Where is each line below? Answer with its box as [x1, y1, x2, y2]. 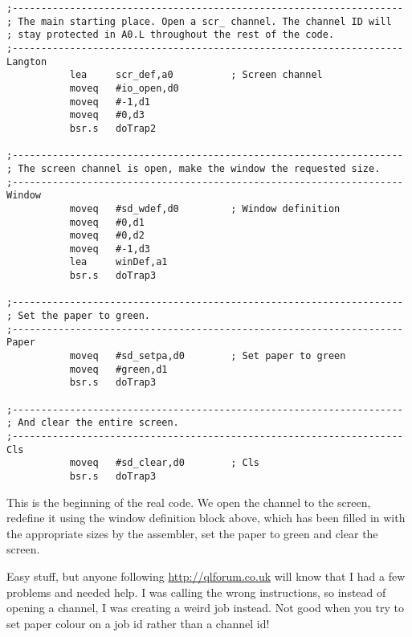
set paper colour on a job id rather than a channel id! [6, 615, 270, 631]
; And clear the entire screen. [6, 417, 179, 429]
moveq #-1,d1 [69, 96, 150, 108]
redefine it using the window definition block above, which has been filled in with [6, 509, 406, 526]
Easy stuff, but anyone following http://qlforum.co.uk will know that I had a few [6, 568, 406, 584]
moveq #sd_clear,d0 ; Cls [69, 457, 259, 469]
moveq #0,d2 [69, 230, 145, 242]
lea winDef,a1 [69, 256, 168, 268]
